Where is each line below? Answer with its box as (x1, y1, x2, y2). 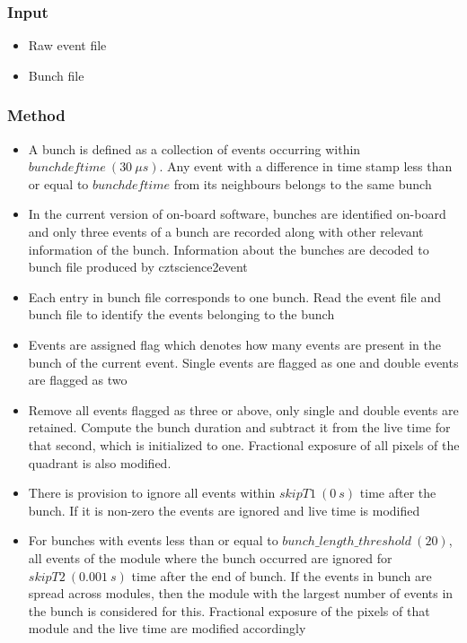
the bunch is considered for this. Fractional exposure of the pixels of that (28, 601, 430, 620)
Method (7, 104, 66, 126)
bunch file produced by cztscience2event (28, 257, 248, 276)
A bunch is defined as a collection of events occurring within (28, 139, 361, 158)
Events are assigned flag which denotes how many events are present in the (28, 335, 442, 353)
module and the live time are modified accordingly (28, 619, 306, 638)
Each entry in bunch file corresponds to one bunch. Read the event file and (28, 287, 441, 306)
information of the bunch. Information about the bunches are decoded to (28, 239, 429, 258)
